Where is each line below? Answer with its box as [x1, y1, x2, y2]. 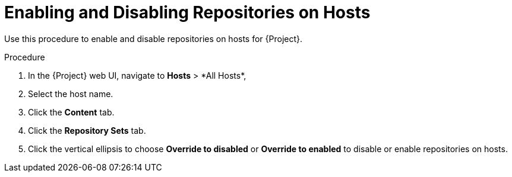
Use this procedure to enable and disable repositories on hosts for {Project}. [4, 33, 303, 44]
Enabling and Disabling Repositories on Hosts [4, 2, 371, 22]
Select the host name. [28, 88, 113, 99]
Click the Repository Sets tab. [28, 125, 146, 136]
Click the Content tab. [28, 107, 115, 117]
